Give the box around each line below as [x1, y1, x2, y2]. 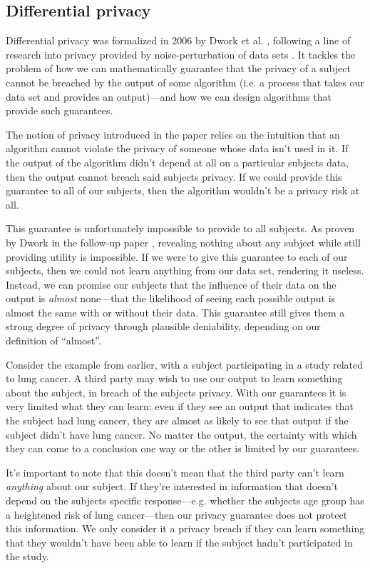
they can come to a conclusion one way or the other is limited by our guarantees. [6, 441, 360, 456]
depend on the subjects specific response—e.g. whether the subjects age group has [6, 493, 364, 508]
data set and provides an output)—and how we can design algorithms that [6, 89, 332, 104]
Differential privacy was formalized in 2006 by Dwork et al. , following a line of [6, 33, 351, 48]
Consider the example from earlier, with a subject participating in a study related [6, 357, 363, 372]
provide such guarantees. [6, 103, 113, 118]
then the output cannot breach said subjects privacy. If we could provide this [6, 169, 342, 184]
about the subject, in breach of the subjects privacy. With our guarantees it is [6, 384, 346, 399]
